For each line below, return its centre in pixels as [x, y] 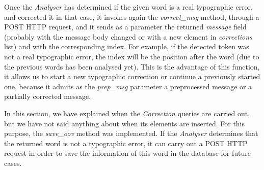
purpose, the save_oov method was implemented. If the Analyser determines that [131, 133]
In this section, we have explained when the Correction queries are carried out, [127, 113]
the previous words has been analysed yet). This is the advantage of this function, [132, 66]
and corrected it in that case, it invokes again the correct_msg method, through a [132, 16]
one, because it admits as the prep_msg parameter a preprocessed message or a [128, 86]
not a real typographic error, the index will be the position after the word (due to [132, 56]
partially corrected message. [48, 96]
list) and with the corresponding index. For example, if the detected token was [127, 46]
